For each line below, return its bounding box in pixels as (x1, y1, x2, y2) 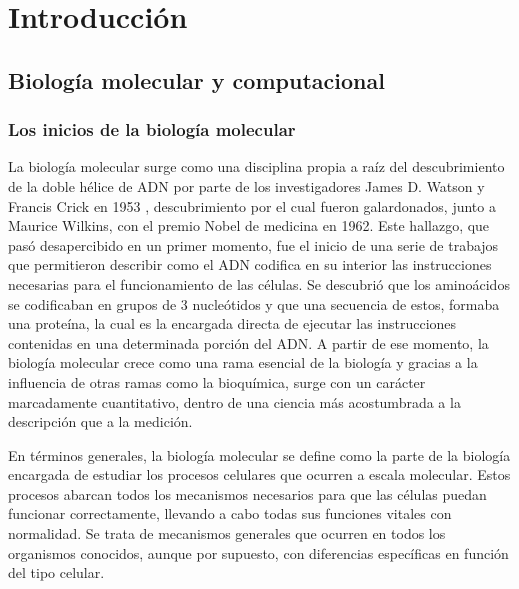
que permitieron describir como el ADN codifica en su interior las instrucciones (8, 254, 492, 275)
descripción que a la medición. (8, 411, 193, 432)
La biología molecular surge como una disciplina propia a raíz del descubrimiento (8, 156, 505, 177)
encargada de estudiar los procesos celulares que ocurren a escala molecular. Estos (8, 464, 511, 485)
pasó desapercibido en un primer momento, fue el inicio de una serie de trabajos (8, 234, 499, 255)
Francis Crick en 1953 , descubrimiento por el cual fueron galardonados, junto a (8, 195, 496, 216)
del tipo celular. (8, 562, 105, 583)
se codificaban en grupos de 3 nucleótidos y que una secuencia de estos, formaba (8, 293, 500, 314)
